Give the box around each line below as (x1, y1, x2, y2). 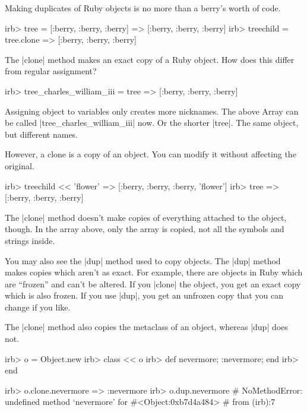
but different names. (5, 128, 78, 140)
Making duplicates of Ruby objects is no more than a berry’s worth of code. (5, 2, 281, 14)
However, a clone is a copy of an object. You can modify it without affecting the (5, 148, 296, 160)
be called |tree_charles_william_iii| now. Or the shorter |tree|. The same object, (5, 116, 299, 129)
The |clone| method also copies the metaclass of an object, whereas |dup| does (5, 321, 288, 333)
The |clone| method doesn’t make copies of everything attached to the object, (5, 211, 287, 223)
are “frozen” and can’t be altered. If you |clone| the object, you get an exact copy (5, 277, 301, 290)
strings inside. (5, 234, 55, 246)
